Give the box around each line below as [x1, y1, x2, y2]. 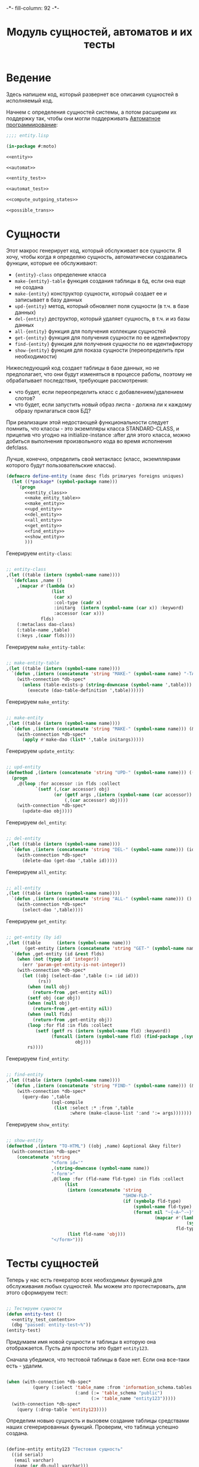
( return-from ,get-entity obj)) [32, 1017, 113, 1023]
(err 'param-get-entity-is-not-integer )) [21, 962, 126, 968]
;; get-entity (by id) [6, 934, 62, 940]
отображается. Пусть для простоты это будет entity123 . [6, 1344, 149, 1352]
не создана [14, 283, 43, 291]
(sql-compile [51, 1099, 84, 1105]
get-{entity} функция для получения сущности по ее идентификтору [14, 333, 191, 341]
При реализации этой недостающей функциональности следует [6, 419, 169, 426]
